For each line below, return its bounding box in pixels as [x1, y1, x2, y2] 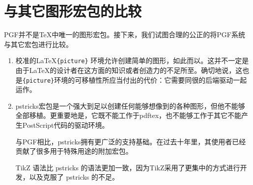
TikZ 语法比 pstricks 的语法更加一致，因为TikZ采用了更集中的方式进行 [15, 162, 240, 172]
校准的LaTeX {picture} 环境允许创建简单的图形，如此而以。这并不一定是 [15, 55, 249, 66]
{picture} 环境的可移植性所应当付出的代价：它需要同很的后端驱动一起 [22, 74, 247, 85]
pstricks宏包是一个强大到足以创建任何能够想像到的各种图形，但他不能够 [15, 100, 245, 111]
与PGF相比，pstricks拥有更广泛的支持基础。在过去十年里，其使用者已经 [15, 136, 246, 146]
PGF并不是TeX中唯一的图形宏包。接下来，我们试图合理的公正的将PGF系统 [4, 29, 245, 40]
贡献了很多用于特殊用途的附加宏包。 [15, 146, 133, 156]
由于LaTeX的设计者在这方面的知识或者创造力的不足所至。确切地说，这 [15, 65, 243, 75]
